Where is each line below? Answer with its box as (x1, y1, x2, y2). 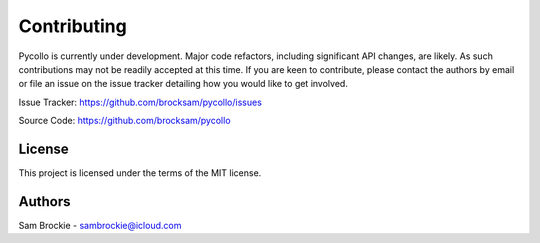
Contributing (18, 15, 127, 37)
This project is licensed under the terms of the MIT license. (18, 167, 262, 179)
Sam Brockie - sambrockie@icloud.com (18, 219, 182, 231)
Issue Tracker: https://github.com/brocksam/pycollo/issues (18, 96, 262, 108)
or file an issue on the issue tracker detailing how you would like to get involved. (18, 78, 349, 90)
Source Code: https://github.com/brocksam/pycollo (18, 115, 231, 127)
